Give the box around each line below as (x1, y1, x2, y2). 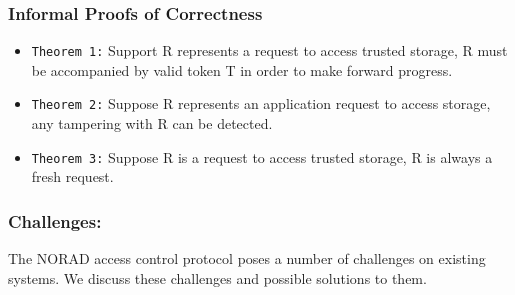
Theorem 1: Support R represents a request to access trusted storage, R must (31, 40, 508, 61)
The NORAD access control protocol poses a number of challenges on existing (8, 248, 486, 269)
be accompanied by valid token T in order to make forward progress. (31, 59, 453, 80)
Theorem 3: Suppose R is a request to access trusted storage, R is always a (31, 146, 493, 167)
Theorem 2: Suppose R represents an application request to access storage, (31, 93, 491, 114)
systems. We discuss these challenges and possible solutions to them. (8, 267, 427, 288)
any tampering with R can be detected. (31, 113, 273, 134)
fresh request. (31, 166, 114, 187)
